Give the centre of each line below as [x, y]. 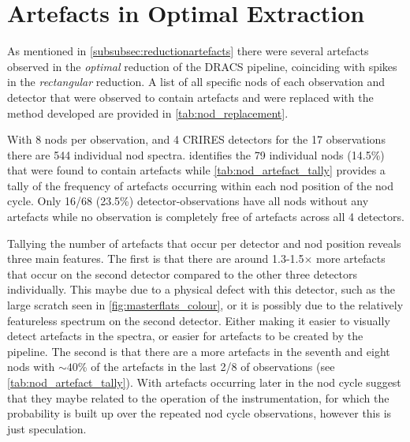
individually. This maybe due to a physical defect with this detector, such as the [201, 289]
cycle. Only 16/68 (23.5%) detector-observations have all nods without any [188, 201]
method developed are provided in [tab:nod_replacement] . [148, 112]
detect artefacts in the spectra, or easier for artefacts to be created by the [185, 336]
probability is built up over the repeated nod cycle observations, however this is [199, 413]
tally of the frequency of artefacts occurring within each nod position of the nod [200, 185]
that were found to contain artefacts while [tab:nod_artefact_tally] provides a [196, 170]
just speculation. [47, 428]
